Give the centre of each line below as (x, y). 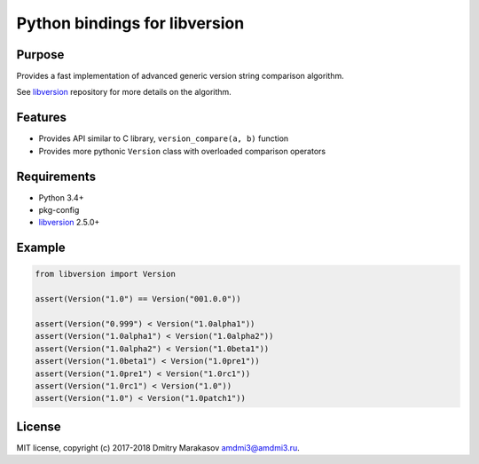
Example (41, 248)
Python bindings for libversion (130, 23)
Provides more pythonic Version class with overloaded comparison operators (182, 151)
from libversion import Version (106, 274)
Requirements (56, 176)
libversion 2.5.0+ (69, 223)
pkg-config (59, 210)
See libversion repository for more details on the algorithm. (124, 92)
